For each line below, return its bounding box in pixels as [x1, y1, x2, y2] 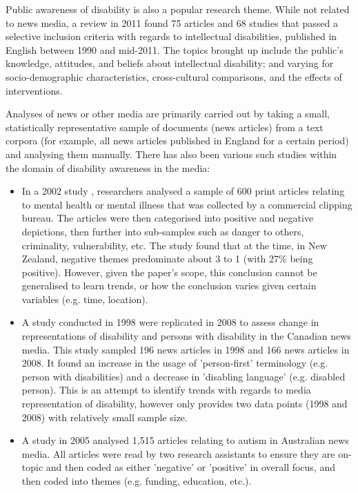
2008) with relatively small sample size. [21, 409, 188, 424]
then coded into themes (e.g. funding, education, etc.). [21, 474, 252, 487]
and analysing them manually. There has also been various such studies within [6, 146, 337, 161]
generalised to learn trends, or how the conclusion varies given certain [21, 278, 317, 293]
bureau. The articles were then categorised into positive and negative [21, 211, 314, 225]
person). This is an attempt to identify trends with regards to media [21, 383, 311, 397]
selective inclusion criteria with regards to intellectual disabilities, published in [6, 29, 337, 43]
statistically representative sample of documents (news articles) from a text [6, 119, 324, 134]
